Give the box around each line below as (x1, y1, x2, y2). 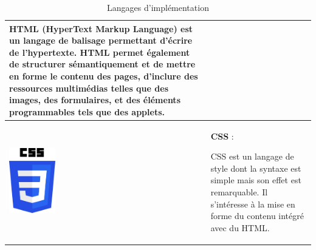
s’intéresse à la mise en (210, 197, 295, 210)
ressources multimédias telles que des (9, 81, 168, 94)
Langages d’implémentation (107, 1, 209, 13)
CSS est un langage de (210, 150, 294, 163)
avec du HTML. (210, 221, 270, 234)
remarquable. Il (210, 185, 268, 198)
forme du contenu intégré (210, 209, 304, 222)
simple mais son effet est (210, 174, 301, 186)
